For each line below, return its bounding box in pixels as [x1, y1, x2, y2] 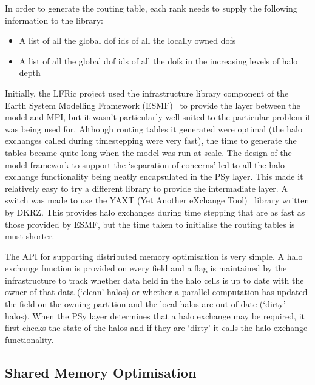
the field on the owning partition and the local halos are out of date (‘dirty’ [5, 298, 286, 310]
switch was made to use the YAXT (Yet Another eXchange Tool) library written [5, 194, 310, 206]
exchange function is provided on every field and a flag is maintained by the [5, 262, 287, 274]
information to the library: [5, 13, 103, 26]
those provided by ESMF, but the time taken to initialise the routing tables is [5, 217, 295, 230]
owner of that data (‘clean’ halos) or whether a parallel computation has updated [5, 285, 308, 298]
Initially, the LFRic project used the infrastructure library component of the [5, 86, 289, 99]
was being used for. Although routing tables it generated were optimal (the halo [5, 122, 303, 135]
